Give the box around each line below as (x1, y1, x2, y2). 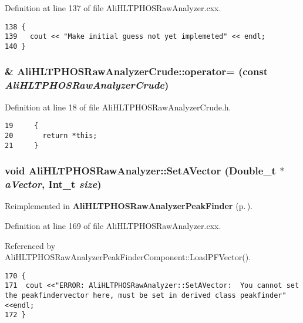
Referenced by (5, 239, 56, 251)
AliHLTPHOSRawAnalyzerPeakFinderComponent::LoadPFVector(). (5, 251, 251, 263)
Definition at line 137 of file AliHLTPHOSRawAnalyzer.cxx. (5, 2, 221, 14)
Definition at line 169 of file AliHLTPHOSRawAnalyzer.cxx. (5, 220, 221, 231)
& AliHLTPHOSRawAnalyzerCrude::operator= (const (5, 64, 268, 79)
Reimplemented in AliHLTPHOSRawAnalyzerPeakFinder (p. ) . (5, 200, 253, 212)
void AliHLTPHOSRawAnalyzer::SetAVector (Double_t (5, 163, 276, 178)
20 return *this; (5, 131, 97, 140)
